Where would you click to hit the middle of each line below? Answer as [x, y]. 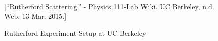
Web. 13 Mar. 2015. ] [35, 16]
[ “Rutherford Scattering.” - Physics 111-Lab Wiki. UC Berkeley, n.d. [109, 6]
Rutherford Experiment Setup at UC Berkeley [75, 32]
